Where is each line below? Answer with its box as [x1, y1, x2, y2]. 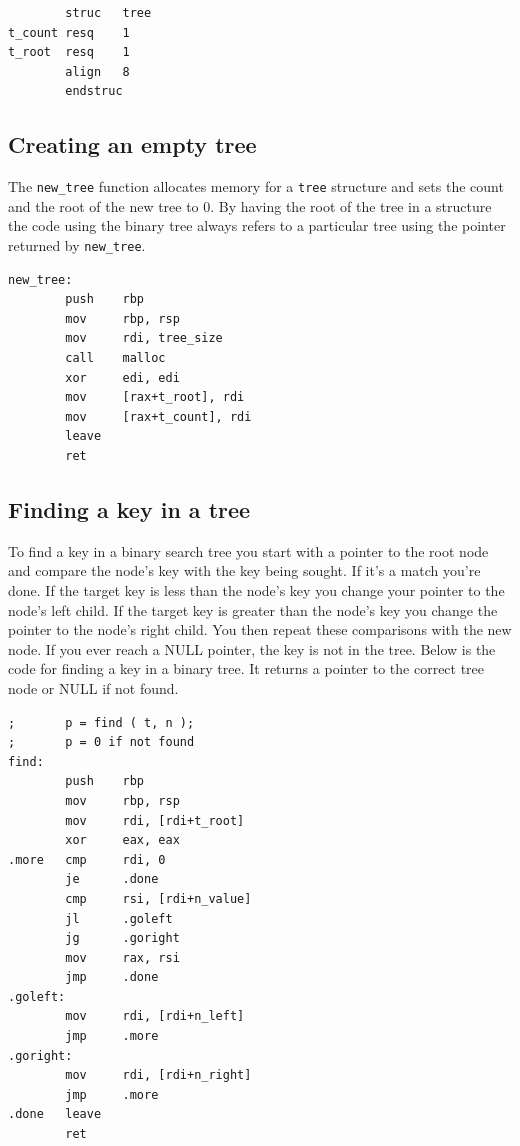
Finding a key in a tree [8, 494, 251, 524]
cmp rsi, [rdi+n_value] [65, 891, 252, 906]
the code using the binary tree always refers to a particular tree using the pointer [8, 215, 506, 236]
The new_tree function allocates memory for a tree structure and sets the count [8, 176, 504, 197]
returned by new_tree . [8, 235, 146, 256]
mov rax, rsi [65, 950, 180, 965]
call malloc [65, 351, 166, 366]
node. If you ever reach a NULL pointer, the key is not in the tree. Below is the [8, 638, 496, 659]
